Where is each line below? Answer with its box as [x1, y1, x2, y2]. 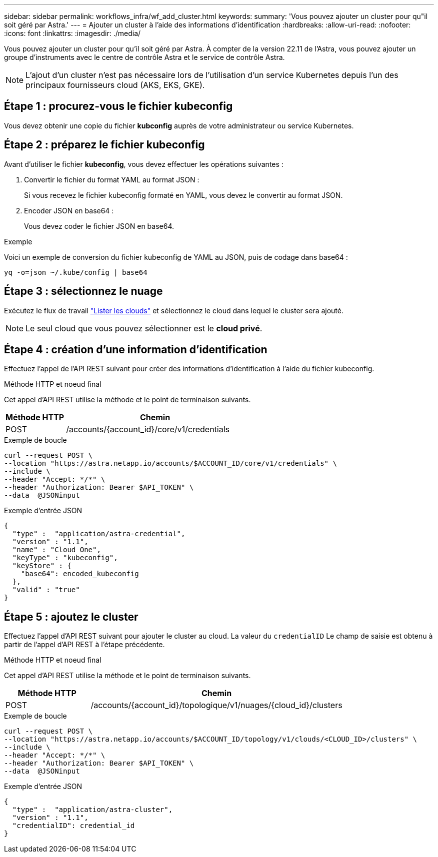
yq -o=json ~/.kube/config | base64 [4, 268, 147, 276]
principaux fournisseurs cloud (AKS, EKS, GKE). [25, 80, 205, 90]
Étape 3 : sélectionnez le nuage [4, 285, 163, 298]
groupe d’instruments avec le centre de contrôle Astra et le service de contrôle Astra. [4, 53, 285, 61]
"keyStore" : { [12, 562, 71, 570]
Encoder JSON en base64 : [24, 206, 114, 215]
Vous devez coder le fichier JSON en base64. [24, 221, 174, 230]
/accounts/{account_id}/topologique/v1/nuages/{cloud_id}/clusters [90, 700, 342, 711]
